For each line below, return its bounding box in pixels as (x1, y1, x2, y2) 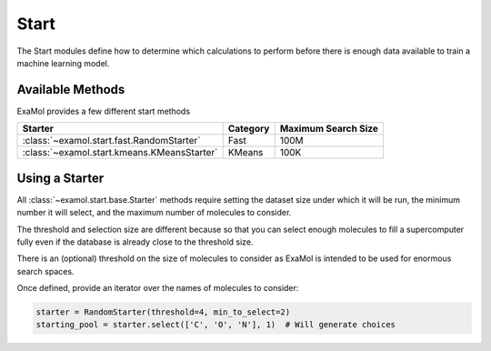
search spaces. (16, 266, 75, 276)
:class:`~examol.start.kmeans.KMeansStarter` (22, 146, 218, 159)
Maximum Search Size (279, 123, 379, 135)
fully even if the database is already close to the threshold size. (16, 236, 254, 247)
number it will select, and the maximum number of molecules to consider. (16, 207, 292, 218)
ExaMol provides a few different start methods (16, 105, 191, 116)
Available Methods (16, 82, 125, 97)
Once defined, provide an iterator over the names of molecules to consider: (16, 283, 299, 294)
